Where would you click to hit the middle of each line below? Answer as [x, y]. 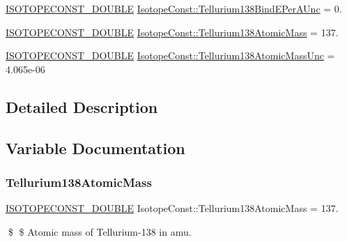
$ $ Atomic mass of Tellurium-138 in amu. [100, 231]
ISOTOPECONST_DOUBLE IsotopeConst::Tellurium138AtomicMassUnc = [170, 55]
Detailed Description [82, 106]
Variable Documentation [95, 148]
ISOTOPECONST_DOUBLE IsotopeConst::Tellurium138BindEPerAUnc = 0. [174, 8]
